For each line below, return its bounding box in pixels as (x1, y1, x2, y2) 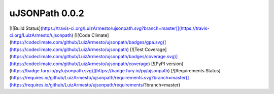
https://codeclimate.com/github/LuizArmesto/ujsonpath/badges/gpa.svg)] (11, 39, 166, 45)
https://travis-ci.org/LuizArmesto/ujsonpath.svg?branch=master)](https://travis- (42, 25, 210, 31)
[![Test (130, 46, 144, 53)
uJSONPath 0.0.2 (9, 8, 85, 19)
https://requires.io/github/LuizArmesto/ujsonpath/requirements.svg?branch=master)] (11, 75, 189, 81)
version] (166, 61, 184, 67)
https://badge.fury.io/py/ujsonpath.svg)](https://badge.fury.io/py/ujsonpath (11, 67, 168, 73)
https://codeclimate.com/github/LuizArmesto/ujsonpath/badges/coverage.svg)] (11, 54, 178, 60)
